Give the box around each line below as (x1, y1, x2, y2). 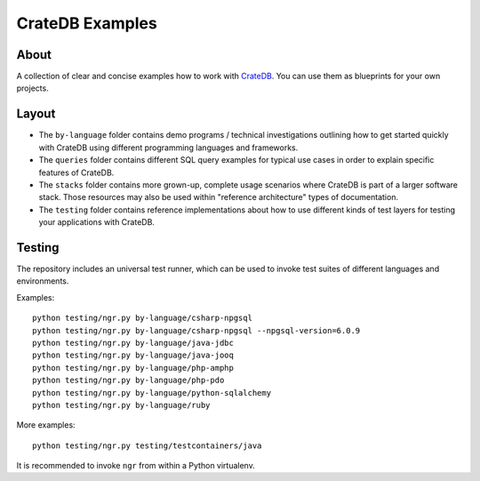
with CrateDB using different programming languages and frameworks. (38, 142, 299, 153)
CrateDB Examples (16, 13, 157, 33)
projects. (16, 83, 49, 93)
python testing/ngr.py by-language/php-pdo (32, 375, 225, 386)
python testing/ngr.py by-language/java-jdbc (32, 338, 235, 348)
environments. (16, 276, 69, 286)
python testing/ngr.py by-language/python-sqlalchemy (32, 388, 271, 397)
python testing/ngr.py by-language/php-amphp (32, 363, 235, 373)
